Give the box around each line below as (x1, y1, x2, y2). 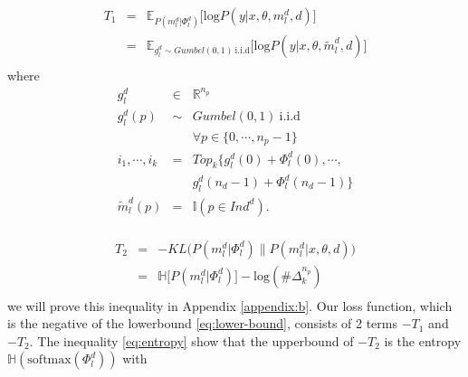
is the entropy (384, 331, 462, 350)
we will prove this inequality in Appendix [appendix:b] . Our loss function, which (7, 296, 453, 315)
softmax (27, 353, 72, 367)
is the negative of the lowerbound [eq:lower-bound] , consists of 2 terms (7, 314, 398, 333)
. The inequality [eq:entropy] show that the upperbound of (29, 331, 354, 350)
